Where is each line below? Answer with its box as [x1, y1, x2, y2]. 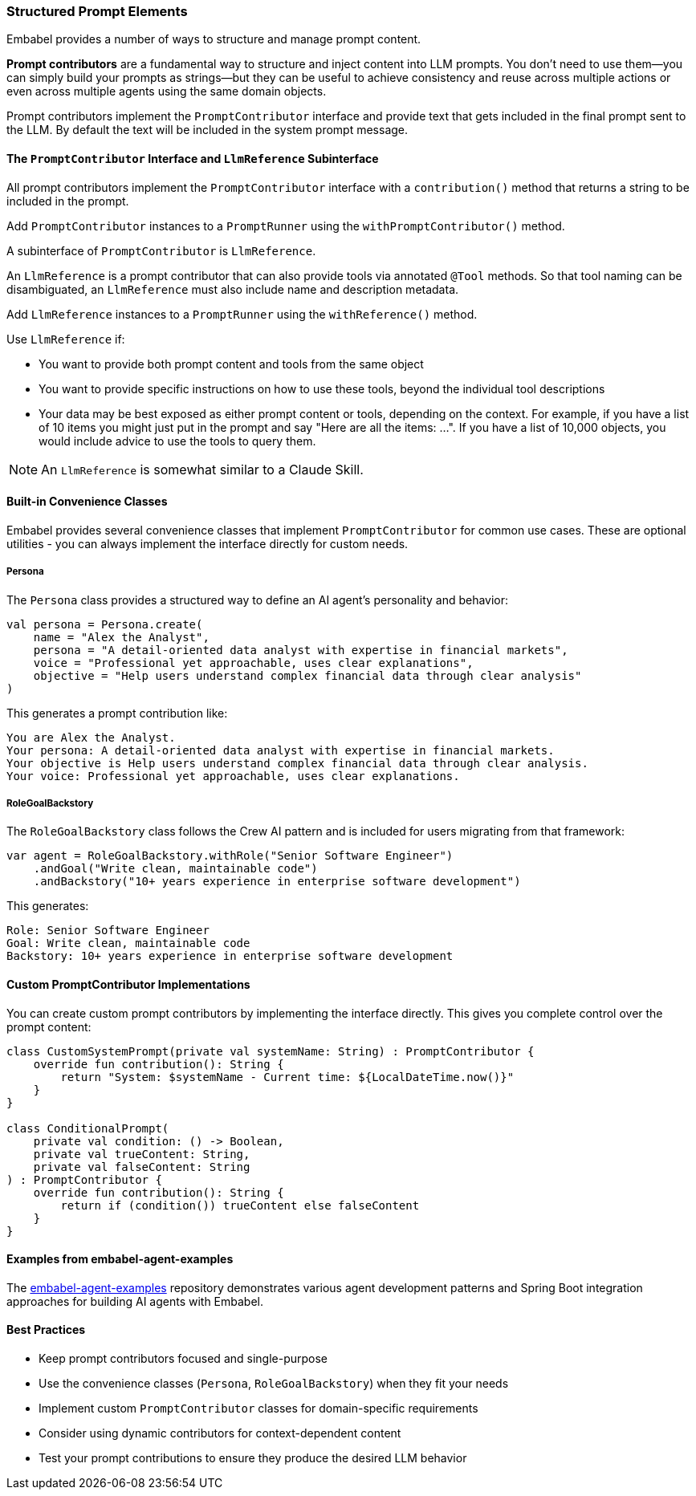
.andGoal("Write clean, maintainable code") [33, 862, 318, 876]
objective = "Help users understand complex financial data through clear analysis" [33, 669, 582, 682]
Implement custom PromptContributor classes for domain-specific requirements [39, 1401, 478, 1416]
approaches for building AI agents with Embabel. [6, 1294, 264, 1308]
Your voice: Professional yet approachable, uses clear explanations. [6, 769, 460, 783]
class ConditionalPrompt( [6, 1121, 169, 1135]
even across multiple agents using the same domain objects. [6, 84, 327, 99]
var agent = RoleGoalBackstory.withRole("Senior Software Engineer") [6, 849, 454, 863]
